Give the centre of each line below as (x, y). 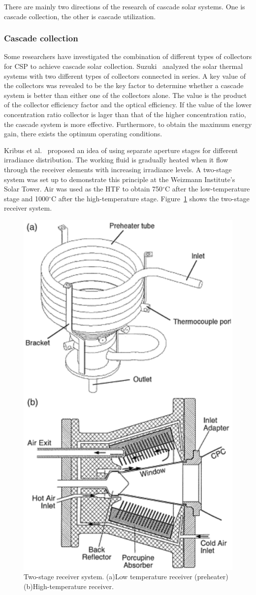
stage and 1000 (27, 198)
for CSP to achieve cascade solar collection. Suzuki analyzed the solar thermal (124, 66)
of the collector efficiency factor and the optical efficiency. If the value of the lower (128, 105)
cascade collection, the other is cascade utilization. (80, 16)
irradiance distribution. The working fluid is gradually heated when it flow (116, 160)
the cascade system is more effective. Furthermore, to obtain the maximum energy (128, 124)
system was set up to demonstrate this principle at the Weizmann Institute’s (120, 179)
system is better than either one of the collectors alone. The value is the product (126, 95)
